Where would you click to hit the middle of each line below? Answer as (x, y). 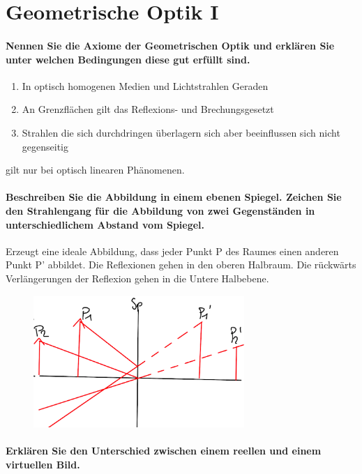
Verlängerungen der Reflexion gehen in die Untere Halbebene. (137, 278)
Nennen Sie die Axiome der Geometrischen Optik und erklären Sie (170, 45)
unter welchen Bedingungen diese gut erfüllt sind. (128, 59)
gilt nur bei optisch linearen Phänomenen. (95, 170)
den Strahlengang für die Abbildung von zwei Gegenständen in (160, 210)
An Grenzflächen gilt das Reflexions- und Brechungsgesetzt (148, 109)
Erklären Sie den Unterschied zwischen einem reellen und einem (164, 451)
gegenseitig (45, 146)
